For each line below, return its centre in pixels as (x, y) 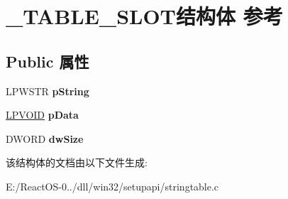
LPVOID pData (42, 115)
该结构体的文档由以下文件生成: (77, 162)
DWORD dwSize (45, 138)
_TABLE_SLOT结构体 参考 (144, 16)
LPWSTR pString (48, 91)
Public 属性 (48, 61)
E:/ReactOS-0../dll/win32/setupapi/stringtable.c (112, 186)
